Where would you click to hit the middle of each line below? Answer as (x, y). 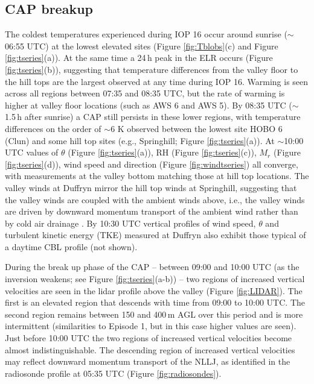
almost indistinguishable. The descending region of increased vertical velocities (150, 349)
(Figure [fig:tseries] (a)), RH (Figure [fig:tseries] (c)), (162, 152)
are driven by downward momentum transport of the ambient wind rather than (152, 211)
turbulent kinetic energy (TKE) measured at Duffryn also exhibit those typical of (155, 235)
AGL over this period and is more (240, 314)
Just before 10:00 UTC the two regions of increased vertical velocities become (149, 338)
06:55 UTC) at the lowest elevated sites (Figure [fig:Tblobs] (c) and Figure (142, 46)
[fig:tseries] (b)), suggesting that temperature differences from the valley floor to (152, 69)
